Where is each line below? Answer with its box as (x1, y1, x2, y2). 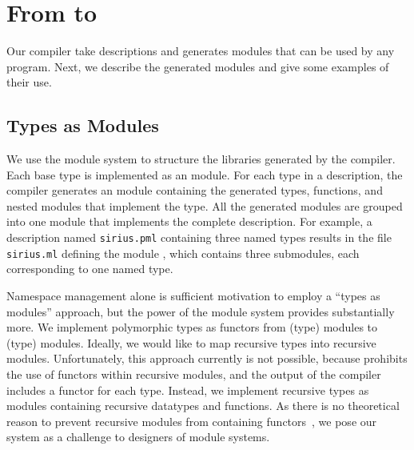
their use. (6, 74, 52, 90)
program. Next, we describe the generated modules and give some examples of (6, 58, 389, 74)
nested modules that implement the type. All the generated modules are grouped (6, 197, 403, 214)
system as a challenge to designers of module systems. (6, 428, 270, 445)
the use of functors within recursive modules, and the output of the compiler (6, 365, 381, 382)
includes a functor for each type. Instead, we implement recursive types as (6, 381, 369, 398)
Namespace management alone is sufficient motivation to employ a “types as (6, 287, 380, 303)
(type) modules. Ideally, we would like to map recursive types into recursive (6, 334, 376, 351)
